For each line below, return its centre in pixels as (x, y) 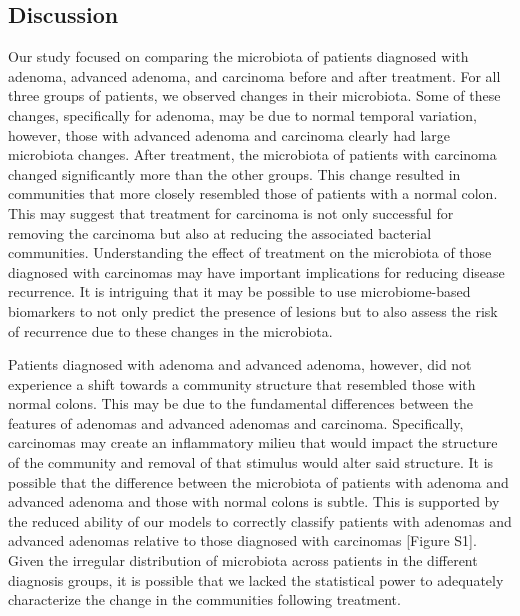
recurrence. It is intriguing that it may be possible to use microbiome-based (239, 291)
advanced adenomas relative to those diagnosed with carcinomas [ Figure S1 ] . (242, 540)
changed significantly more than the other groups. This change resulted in (234, 173)
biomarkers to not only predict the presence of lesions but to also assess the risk (253, 310)
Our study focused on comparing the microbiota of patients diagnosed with (238, 56)
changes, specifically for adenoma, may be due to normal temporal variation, (242, 114)
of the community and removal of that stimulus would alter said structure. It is (251, 462)
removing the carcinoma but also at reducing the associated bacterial (220, 232)
